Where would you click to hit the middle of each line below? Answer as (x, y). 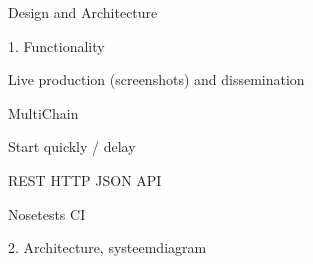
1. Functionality (56, 45)
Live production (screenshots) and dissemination (156, 79)
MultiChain (43, 112)
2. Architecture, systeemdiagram (107, 247)
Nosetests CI (47, 213)
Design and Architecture (83, 12)
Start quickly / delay (72, 146)
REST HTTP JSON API (85, 179)
